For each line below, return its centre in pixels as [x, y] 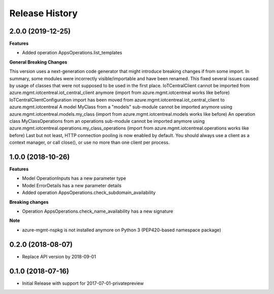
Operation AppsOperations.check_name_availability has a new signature [98, 211]
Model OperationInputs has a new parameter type [74, 178]
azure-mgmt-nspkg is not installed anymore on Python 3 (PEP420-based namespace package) [122, 230]
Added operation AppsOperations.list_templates [72, 53]
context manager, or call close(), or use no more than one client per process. [90, 143]
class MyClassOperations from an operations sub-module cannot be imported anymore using [107, 121]
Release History [44, 13]
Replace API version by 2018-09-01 [59, 256]
